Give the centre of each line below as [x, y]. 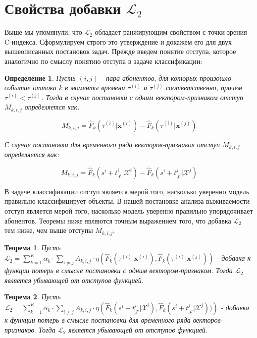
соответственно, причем [204, 87]
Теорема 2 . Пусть [33, 297]
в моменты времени [95, 87]
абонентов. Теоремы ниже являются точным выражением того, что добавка [118, 220]
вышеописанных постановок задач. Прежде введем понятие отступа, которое [120, 51]
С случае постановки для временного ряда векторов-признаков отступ [112, 144]
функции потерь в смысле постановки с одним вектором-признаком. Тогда [119, 270]
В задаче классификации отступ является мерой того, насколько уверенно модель [127, 191]
